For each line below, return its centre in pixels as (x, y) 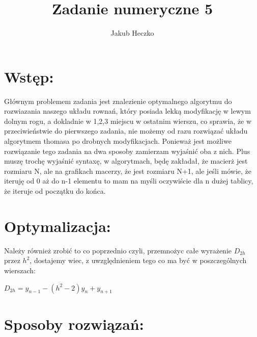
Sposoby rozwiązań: (74, 324)
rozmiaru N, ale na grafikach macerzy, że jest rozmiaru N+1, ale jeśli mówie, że (128, 171)
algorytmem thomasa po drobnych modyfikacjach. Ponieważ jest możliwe (118, 141)
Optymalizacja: (58, 226)
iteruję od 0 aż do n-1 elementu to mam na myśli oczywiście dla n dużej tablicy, (129, 181)
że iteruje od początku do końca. (55, 191)
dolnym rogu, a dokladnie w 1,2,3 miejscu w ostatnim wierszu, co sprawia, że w (128, 121)
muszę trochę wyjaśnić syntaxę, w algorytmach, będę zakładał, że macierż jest (126, 161)
